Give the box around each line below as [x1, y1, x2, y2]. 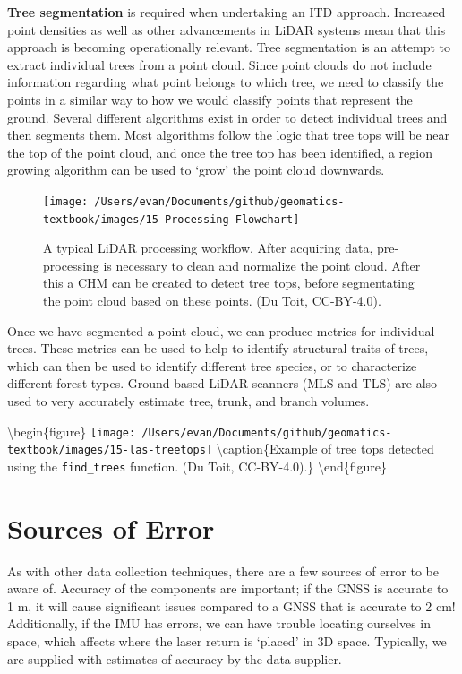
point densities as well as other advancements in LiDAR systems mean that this [7, 20, 446, 39]
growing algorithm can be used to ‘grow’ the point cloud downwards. [7, 160, 385, 179]
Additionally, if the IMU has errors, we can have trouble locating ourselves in [7, 614, 432, 633]
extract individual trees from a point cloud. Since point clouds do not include [7, 55, 432, 73]
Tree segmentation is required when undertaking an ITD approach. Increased [7, 3, 446, 21]
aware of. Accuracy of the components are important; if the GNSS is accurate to [7, 579, 449, 598]
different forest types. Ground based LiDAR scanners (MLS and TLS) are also [7, 374, 438, 393]
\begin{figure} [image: [7, 421, 136, 440]
